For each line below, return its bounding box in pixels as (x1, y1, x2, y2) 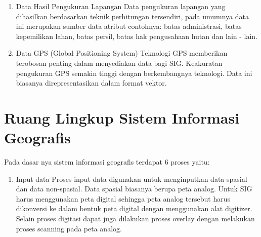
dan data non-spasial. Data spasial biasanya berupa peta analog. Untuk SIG (16, 183, 252, 194)
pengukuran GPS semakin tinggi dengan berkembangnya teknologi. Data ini (16, 67, 252, 78)
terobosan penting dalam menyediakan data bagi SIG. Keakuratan (16, 57, 223, 68)
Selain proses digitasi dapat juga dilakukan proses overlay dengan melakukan (16, 213, 255, 224)
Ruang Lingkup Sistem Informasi (4, 107, 240, 128)
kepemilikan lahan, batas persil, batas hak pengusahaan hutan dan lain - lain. (16, 30, 257, 41)
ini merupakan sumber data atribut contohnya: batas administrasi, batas (16, 21, 242, 31)
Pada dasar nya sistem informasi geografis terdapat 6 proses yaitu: (4, 156, 210, 167)
